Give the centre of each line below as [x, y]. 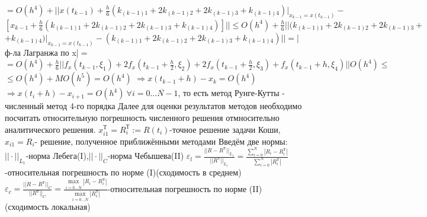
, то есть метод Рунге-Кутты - [231, 93]
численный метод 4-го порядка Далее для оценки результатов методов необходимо [153, 106]
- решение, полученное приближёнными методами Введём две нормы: [161, 141]
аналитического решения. [50, 129]
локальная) [71, 207]
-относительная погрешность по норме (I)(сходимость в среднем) [123, 172]
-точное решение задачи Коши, [225, 129]
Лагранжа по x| [51, 52]
